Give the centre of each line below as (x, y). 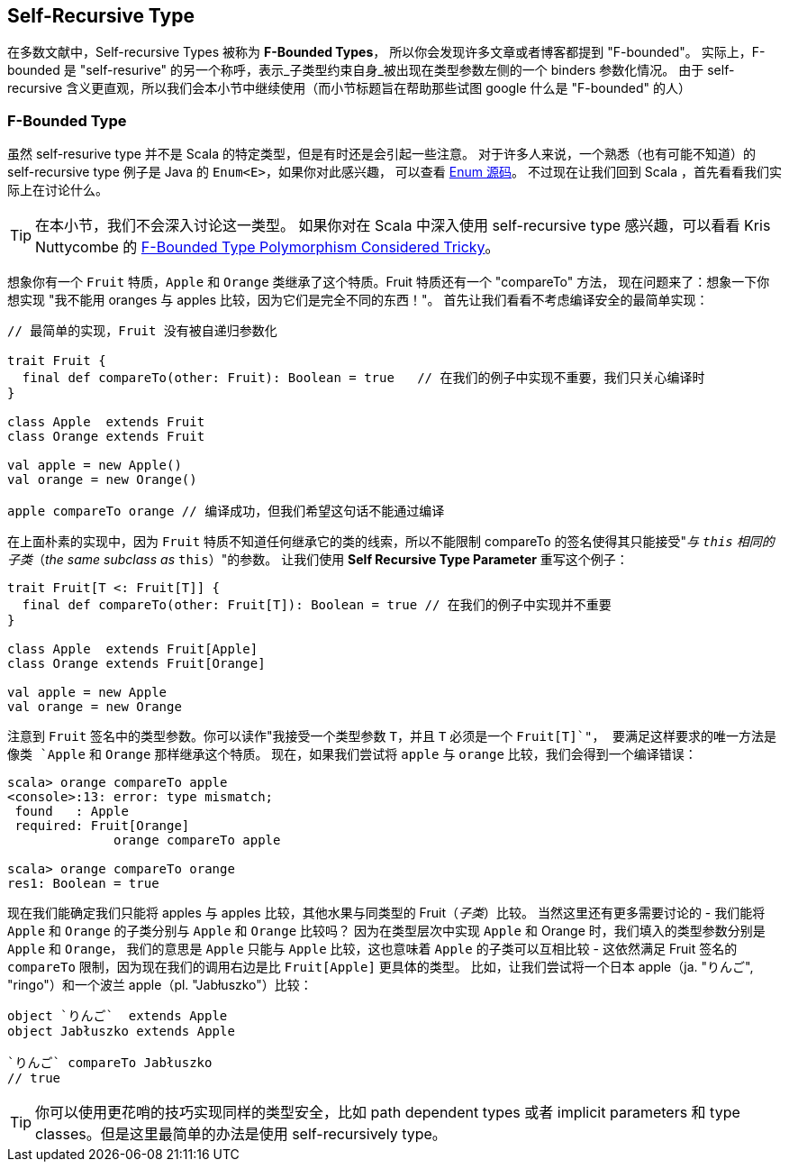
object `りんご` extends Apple (118, 1016)
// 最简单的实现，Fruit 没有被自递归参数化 (142, 331)
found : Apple (72, 812)
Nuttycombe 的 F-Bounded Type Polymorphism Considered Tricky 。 (268, 247)
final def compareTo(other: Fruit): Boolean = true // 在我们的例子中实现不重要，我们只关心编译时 (363, 378)
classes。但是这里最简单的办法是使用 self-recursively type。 (241, 1134)
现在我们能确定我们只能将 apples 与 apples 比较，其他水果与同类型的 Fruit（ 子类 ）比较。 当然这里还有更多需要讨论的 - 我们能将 (386, 913)
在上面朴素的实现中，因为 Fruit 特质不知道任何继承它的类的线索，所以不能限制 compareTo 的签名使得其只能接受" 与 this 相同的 (391, 542)
